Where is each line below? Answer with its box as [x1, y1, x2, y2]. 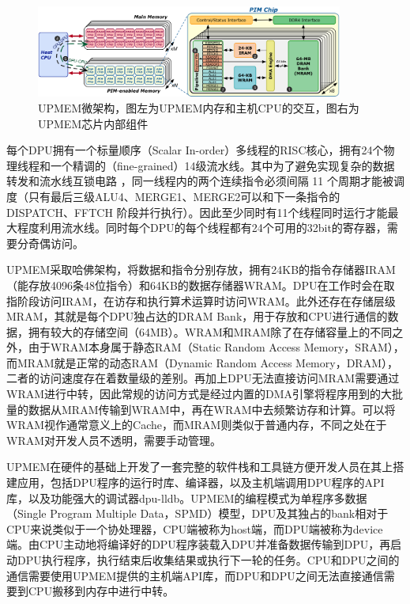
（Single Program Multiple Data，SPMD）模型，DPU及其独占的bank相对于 [6, 505, 389, 522]
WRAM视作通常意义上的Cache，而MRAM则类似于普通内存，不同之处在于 [6, 416, 387, 433]
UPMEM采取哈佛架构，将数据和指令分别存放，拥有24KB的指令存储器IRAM [6, 261, 396, 278]
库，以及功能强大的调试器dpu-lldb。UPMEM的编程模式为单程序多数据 [6, 489, 367, 506]
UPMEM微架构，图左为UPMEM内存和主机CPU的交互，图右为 [38, 99, 359, 116]
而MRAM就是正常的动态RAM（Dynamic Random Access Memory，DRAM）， [6, 354, 399, 370]
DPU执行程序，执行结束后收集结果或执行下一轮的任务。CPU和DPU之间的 [17, 552, 400, 568]
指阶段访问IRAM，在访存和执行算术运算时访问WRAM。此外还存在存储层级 [6, 292, 396, 309]
